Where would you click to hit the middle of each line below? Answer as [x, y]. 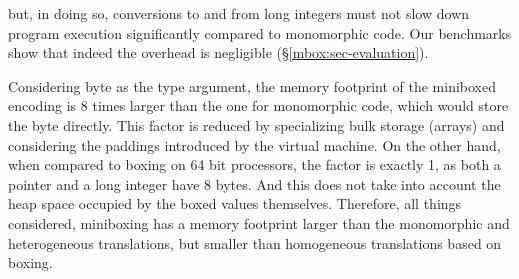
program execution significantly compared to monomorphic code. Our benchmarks [260, 32]
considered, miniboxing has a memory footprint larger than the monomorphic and [259, 222]
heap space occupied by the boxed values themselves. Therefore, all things [235, 203]
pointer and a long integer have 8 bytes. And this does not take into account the [254, 183]
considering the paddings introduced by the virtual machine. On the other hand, [254, 144]
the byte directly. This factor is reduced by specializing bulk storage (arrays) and [256, 124]
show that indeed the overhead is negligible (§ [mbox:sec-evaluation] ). [218, 52]
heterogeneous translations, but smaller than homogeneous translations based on [255, 242]
